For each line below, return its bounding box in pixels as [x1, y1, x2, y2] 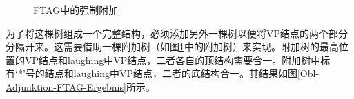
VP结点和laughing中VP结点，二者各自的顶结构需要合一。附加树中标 [24, 52, 331, 67]
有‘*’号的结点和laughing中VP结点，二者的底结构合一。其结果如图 [6, 66, 297, 80]
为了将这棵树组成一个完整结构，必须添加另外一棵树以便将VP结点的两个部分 [6, 25, 348, 40]
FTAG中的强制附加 [33, 3, 119, 16]
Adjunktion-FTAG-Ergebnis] [6, 79, 126, 93]
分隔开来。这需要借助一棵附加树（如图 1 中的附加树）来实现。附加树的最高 [6, 39, 339, 54]
